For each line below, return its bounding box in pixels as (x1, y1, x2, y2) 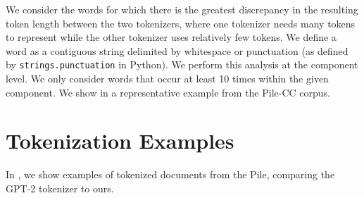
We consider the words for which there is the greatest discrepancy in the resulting (6, 2, 358, 16)
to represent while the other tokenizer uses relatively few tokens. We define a (6, 30, 337, 44)
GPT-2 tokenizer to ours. (6, 180, 114, 195)
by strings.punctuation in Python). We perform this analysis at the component (6, 57, 358, 72)
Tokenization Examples (6, 126, 234, 155)
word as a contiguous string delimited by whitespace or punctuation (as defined (6, 43, 349, 58)
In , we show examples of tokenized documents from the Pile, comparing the (6, 167, 335, 182)
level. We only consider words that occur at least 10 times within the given (6, 71, 329, 86)
